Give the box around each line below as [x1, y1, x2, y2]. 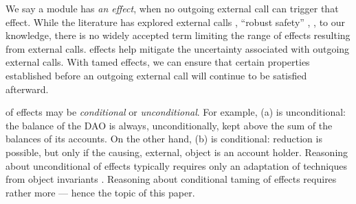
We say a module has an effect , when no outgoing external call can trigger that [5, 1, 339, 15]
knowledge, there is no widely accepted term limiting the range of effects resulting [5, 28, 351, 42]
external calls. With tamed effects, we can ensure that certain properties [5, 55, 310, 69]
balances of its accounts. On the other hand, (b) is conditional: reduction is [5, 131, 322, 146]
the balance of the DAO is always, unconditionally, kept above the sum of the [5, 118, 333, 132]
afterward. [5, 81, 49, 96]
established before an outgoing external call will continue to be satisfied [5, 68, 307, 82]
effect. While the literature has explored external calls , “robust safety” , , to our [5, 14, 346, 29]
